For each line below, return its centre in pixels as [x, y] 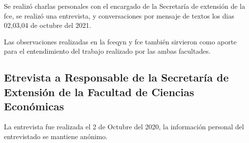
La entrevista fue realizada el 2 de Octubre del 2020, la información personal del [124, 126]
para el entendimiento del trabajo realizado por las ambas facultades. [107, 51]
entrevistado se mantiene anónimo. [56, 136]
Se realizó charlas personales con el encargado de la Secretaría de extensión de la [124, 6]
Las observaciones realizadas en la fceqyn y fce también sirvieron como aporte [120, 41]
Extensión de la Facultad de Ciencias [99, 92]
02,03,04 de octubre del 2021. [48, 25]
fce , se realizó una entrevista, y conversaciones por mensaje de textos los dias [119, 15]
